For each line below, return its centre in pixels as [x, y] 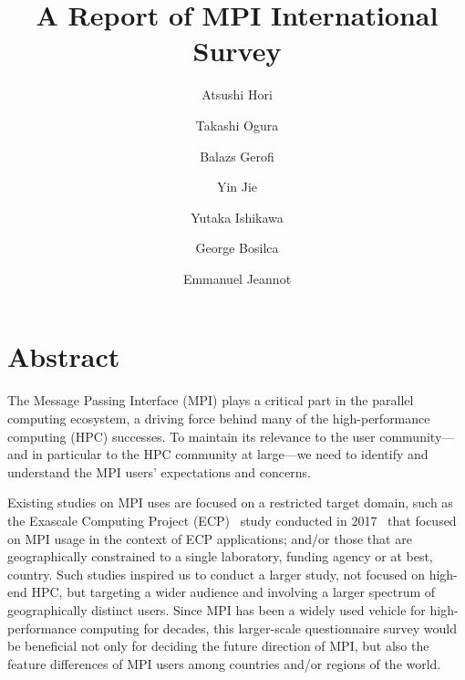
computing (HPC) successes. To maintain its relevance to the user [191, 436]
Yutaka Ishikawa [237, 217]
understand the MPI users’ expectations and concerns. [159, 471]
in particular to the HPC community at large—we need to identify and [230, 454]
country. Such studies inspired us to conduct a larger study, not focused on [216, 574]
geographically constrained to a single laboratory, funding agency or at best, [220, 556]
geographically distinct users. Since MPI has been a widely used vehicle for [217, 609]
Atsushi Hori [237, 94]
